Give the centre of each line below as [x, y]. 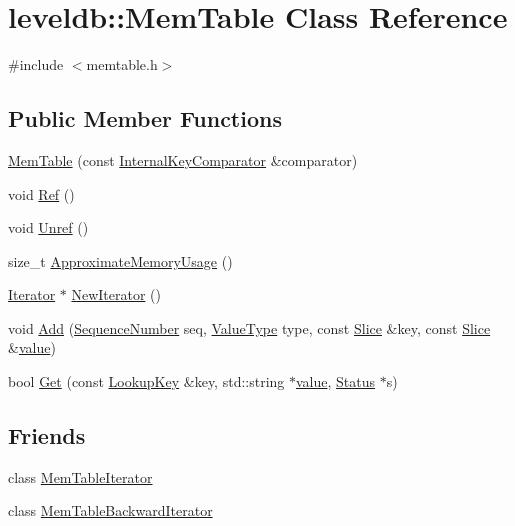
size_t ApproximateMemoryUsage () [120, 260]
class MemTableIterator [80, 476]
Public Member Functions [145, 118]
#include [36, 64]
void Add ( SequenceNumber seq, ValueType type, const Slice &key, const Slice [249, 327]
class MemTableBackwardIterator [110, 510]
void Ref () [41, 193]
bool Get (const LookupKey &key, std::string [146, 381]
